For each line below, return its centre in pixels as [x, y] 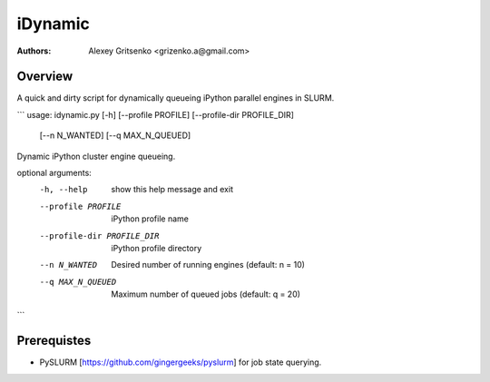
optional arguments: [54, 173]
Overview [45, 77]
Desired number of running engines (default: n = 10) [208, 265]
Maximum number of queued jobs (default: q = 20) [206, 294]
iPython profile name [150, 219]
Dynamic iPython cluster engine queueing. [96, 156]
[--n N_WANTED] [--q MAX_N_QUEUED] [115, 135]
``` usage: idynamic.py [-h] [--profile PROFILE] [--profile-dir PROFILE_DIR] [156, 114]
